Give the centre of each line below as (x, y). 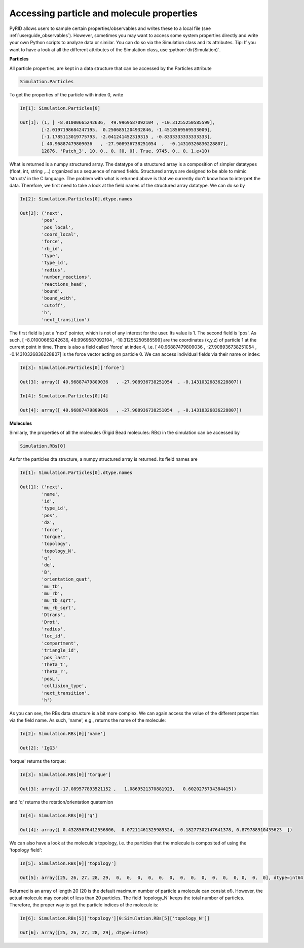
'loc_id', (53, 636)
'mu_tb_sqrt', (59, 601)
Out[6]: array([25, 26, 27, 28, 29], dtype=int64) (84, 933)
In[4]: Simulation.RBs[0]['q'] (59, 815)
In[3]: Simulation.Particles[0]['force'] (72, 367)
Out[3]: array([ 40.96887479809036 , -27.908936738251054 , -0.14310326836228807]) (131, 382)
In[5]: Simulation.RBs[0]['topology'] (68, 863)
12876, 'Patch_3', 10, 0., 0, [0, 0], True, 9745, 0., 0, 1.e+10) (126, 151)
